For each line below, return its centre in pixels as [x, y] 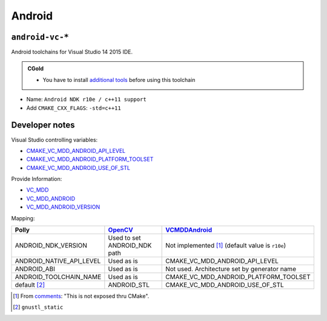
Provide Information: [37, 179]
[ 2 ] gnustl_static [38, 307]
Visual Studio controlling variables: [54, 140]
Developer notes [43, 125]
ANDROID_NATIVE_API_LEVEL [58, 261]
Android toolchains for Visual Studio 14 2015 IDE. [72, 52]
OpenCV [121, 230]
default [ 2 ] [30, 285]
